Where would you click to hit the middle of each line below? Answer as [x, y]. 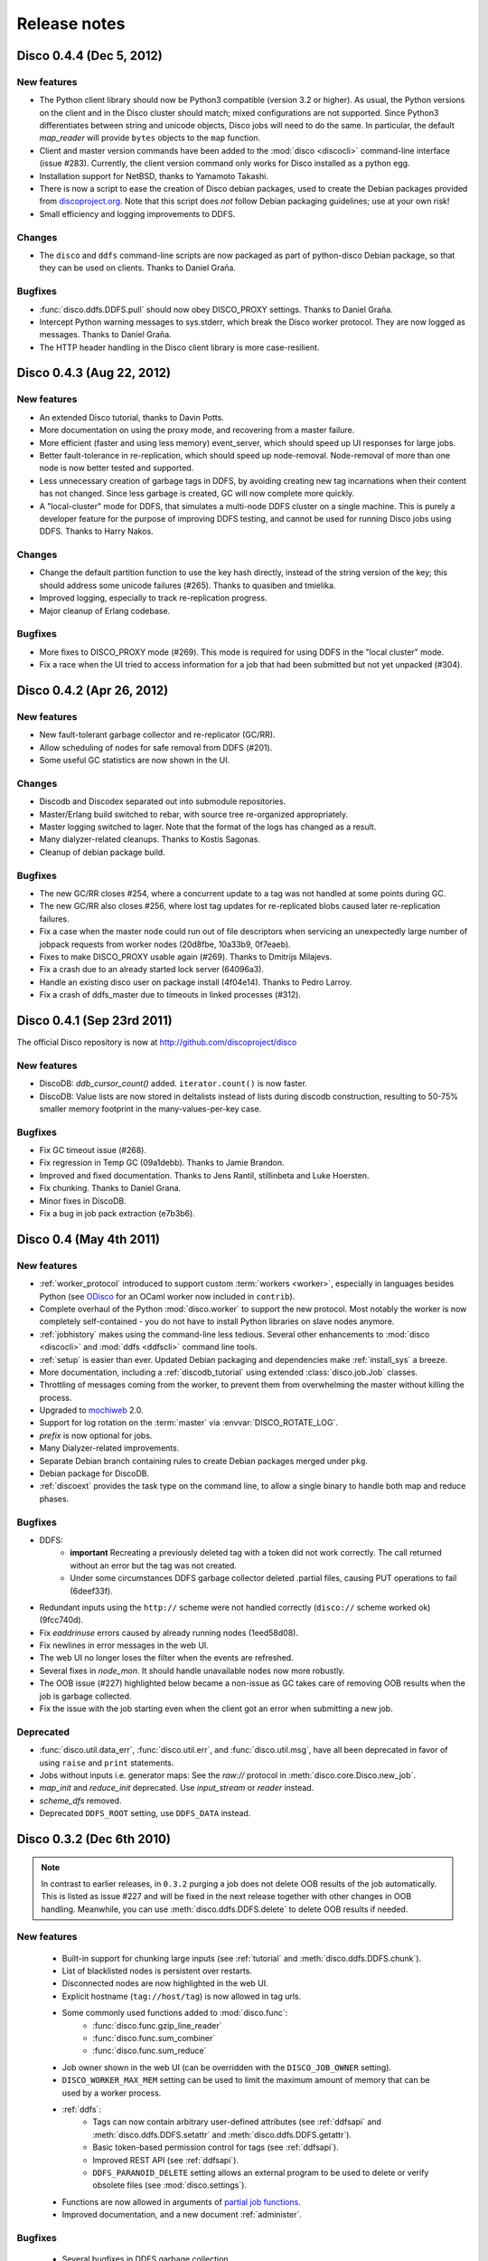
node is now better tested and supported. [117, 468]
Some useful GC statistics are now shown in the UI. [135, 761]
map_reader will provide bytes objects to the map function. [150, 138]
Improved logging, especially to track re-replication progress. [153, 598]
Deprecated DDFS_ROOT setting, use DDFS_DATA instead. [145, 1813]
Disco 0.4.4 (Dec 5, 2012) [89, 56]
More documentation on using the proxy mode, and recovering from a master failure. [197, 430]
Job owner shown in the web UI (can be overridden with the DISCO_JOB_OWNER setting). [227, 2067]
